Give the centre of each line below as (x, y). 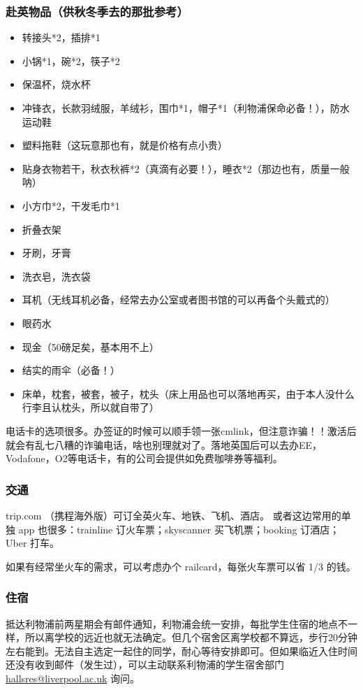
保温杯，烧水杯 (56, 84)
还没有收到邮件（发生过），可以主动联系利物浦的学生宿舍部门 (145, 664)
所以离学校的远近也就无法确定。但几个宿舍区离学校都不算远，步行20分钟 (191, 637)
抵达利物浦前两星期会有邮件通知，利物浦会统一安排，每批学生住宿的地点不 (177, 623)
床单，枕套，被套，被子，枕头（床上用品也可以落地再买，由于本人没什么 (188, 393)
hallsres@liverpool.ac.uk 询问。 (73, 678)
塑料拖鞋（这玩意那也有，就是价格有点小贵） (125, 145)
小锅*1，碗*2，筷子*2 (71, 60)
